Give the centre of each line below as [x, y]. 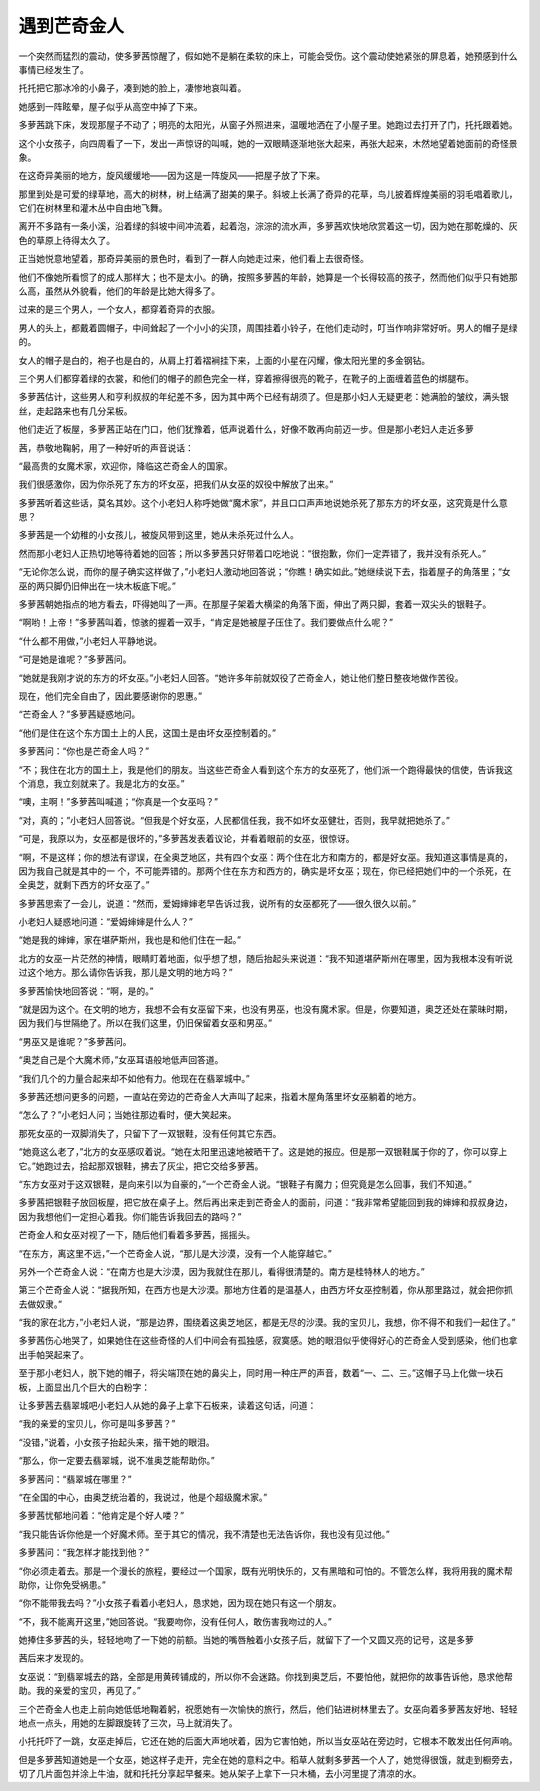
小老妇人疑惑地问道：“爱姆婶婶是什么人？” [106, 922]
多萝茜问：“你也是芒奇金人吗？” [84, 751]
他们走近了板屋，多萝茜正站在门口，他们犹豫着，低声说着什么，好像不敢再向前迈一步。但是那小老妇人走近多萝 [246, 429]
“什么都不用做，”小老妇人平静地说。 [90, 641]
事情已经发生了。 [53, 69]
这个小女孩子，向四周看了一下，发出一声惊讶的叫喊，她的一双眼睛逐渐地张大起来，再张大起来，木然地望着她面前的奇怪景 [268, 143]
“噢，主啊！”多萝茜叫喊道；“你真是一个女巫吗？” [118, 802]
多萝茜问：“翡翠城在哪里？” [75, 1479]
